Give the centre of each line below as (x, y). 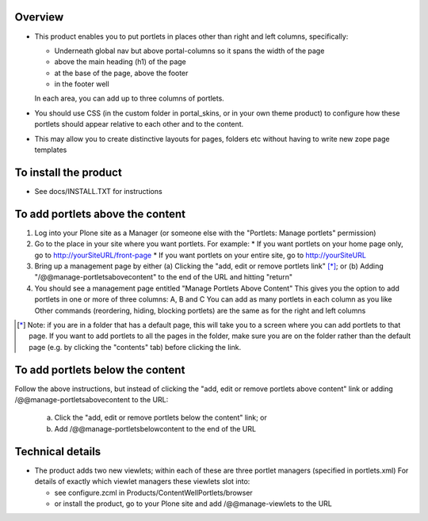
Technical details (58, 451)
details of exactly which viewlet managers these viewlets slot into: (142, 481)
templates (51, 150)
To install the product (68, 172)
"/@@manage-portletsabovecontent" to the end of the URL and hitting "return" (164, 277)
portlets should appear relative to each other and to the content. (139, 124)
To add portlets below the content (100, 369)
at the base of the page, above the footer (121, 73)
